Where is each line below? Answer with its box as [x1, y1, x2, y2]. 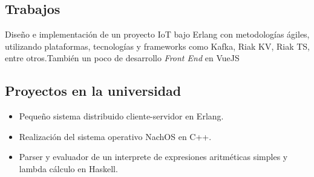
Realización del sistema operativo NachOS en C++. [19, 130, 212, 142]
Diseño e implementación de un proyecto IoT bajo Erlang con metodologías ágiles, [5, 28, 310, 41]
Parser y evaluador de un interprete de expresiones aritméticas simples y [19, 150, 288, 163]
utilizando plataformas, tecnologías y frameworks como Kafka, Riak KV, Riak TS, [5, 39, 310, 52]
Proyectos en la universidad [5, 81, 182, 100]
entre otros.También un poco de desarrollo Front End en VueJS [5, 52, 240, 64]
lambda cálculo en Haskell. [19, 162, 118, 175]
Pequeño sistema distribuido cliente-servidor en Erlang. [19, 110, 224, 122]
